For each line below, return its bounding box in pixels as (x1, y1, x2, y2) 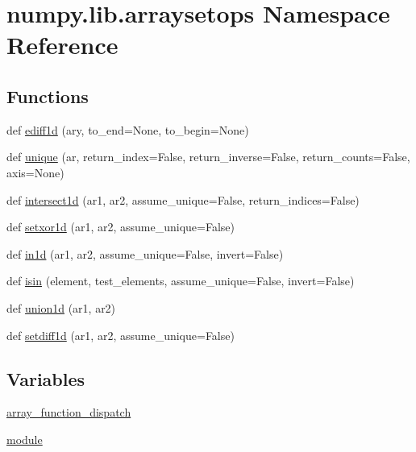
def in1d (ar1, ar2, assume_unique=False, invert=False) (6, 245, 284, 262)
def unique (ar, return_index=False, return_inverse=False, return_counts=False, (6, 148, 410, 165)
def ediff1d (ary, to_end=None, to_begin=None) (6, 121, 249, 138)
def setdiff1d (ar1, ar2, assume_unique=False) (6, 326, 235, 343)
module (6, 430, 43, 447)
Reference (6, 28, 119, 61)
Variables (6, 366, 85, 391)
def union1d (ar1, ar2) (6, 299, 116, 316)
